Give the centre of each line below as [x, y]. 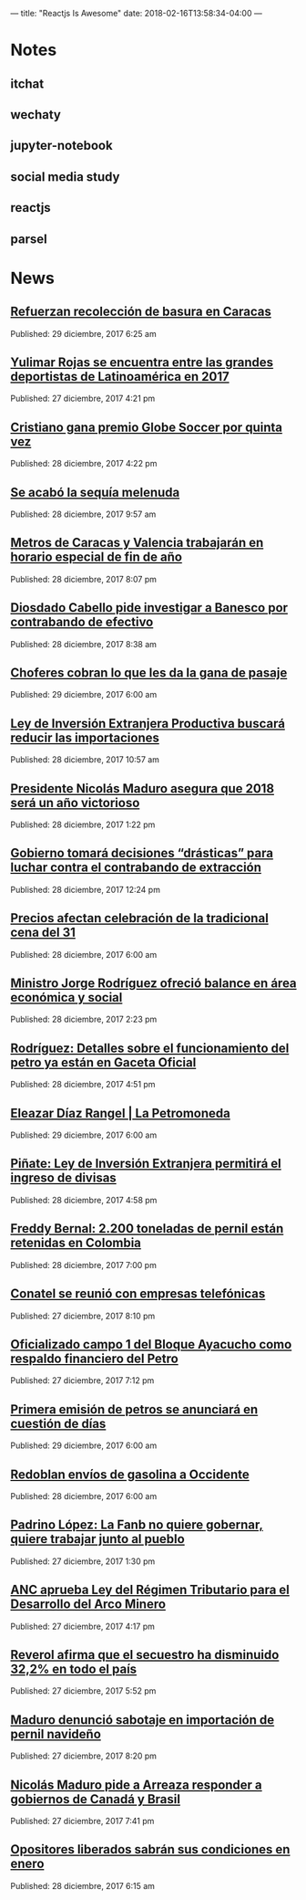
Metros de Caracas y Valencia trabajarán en [137, 543]
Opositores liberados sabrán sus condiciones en [150, 1849]
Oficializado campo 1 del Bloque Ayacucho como [151, 1344]
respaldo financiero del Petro [94, 1358]
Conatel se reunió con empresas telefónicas [138, 1294]
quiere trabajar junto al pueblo [97, 1539]
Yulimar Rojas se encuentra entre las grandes [142, 362]
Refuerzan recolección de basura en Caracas [141, 312]
